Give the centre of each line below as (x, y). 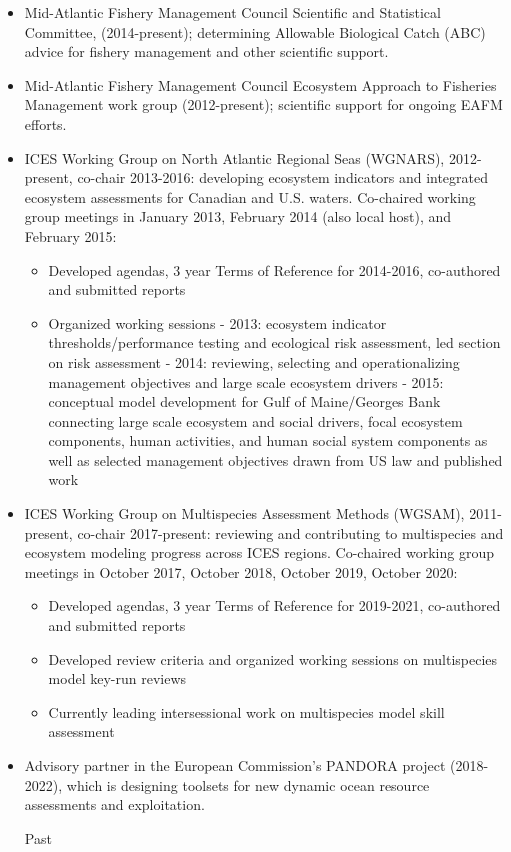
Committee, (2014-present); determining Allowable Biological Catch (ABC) (255, 31)
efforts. (45, 123)
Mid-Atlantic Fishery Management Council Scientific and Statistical (232, 12)
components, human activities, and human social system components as (268, 440)
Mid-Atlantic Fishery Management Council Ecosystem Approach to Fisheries (260, 84)
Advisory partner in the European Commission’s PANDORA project (235, 765)
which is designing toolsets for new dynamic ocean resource (248, 784)
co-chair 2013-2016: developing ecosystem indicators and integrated (283, 177)
